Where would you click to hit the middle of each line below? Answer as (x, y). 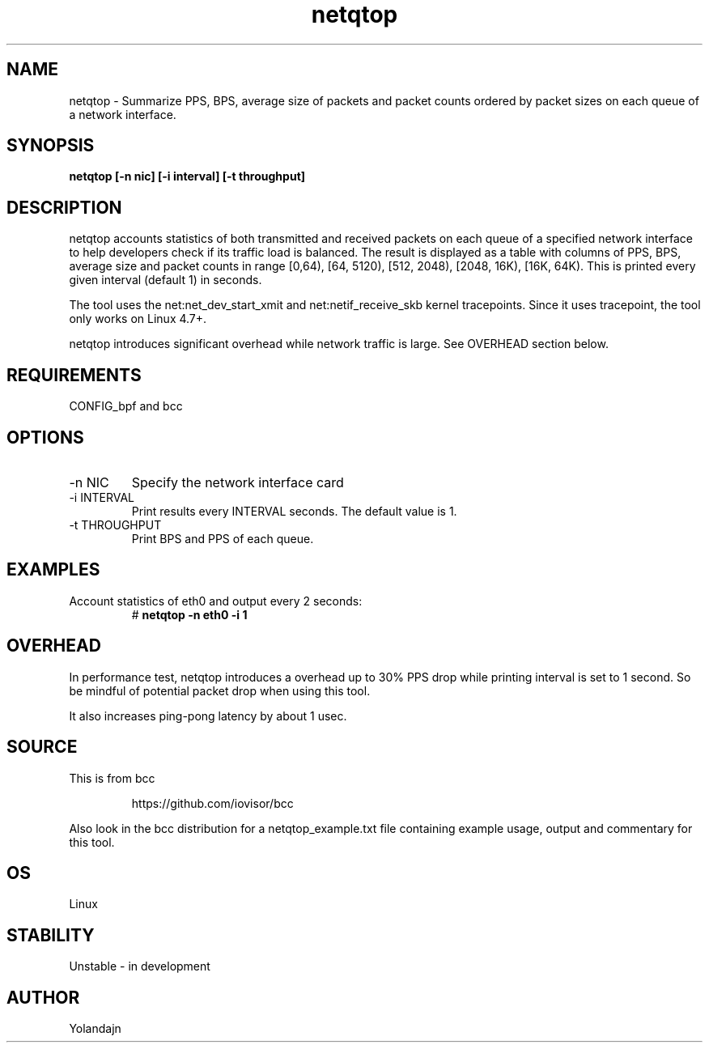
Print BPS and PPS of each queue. (223, 538)
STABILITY (51, 935)
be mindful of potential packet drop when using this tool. (220, 690)
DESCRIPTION (64, 207)
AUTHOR (43, 997)
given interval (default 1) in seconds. (166, 280)
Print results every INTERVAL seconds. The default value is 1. (294, 511)
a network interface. (123, 114)
